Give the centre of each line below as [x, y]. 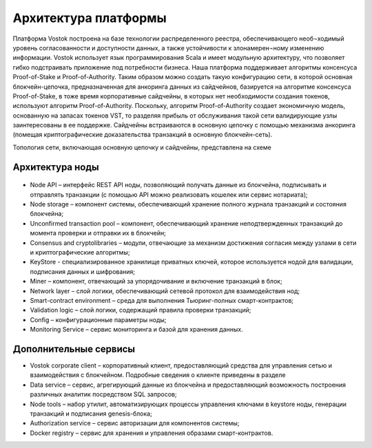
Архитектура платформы [90, 18]
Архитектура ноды [56, 167]
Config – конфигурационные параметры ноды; [98, 319]
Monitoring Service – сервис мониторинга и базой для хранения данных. [137, 330]
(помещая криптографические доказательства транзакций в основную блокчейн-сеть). [143, 135]
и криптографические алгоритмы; [80, 252]
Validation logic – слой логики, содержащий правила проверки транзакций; [141, 310]
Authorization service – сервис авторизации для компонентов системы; [135, 423]
